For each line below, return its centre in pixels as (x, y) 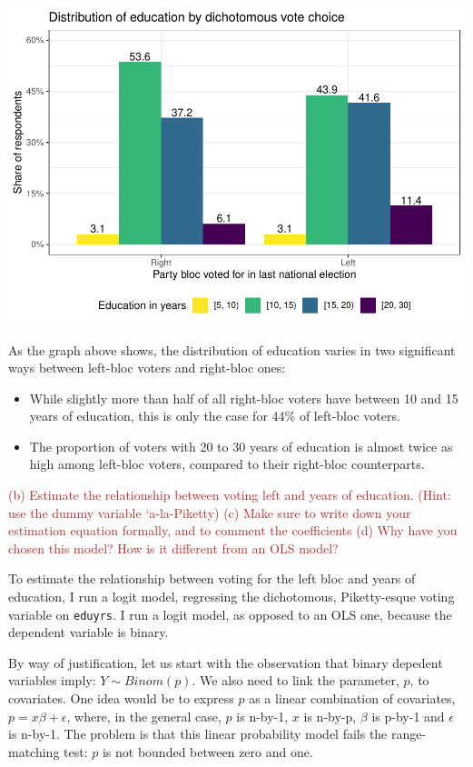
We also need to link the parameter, (300, 680)
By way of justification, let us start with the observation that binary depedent (226, 662)
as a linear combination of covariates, (352, 698)
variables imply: (52, 680)
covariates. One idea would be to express (121, 698)
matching (34, 751)
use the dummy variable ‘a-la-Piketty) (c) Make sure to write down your (210, 512)
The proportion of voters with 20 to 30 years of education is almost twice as (241, 446)
